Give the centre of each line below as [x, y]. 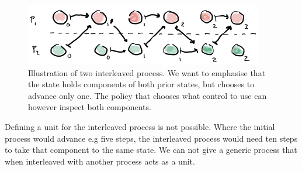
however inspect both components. [90, 107]
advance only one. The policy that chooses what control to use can [147, 95]
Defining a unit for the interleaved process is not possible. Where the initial [140, 126]
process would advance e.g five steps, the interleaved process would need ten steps [151, 138]
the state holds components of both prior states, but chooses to [141, 84]
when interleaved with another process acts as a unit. [100, 161]
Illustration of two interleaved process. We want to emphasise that [147, 72]
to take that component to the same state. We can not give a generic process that [151, 150]
